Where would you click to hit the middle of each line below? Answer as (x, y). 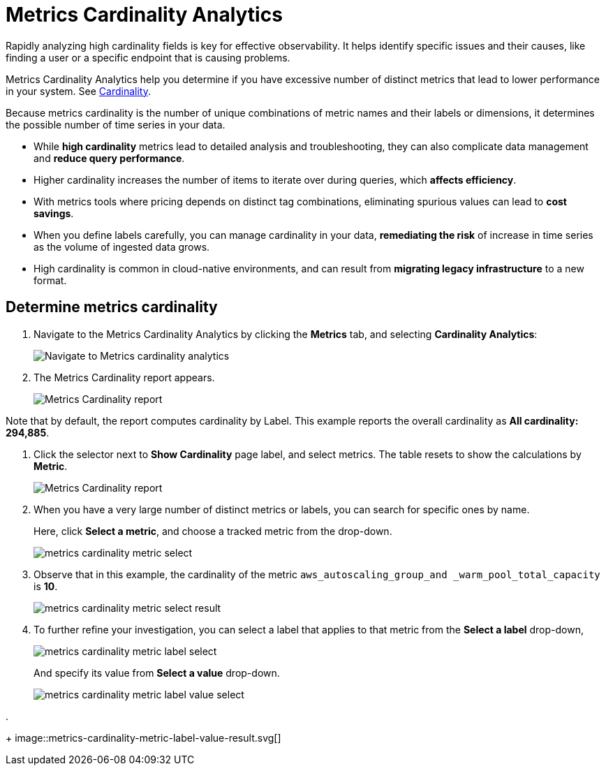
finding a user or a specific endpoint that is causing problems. (148, 57)
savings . (54, 213)
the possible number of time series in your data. (116, 124)
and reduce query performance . (109, 158)
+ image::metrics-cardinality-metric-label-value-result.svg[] (143, 737)
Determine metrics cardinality (112, 307)
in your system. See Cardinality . (78, 91)
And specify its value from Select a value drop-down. (157, 673)
